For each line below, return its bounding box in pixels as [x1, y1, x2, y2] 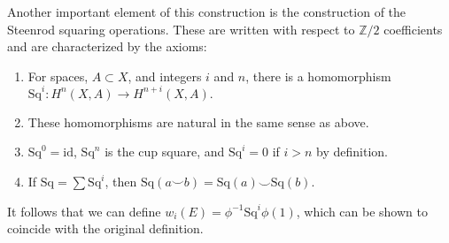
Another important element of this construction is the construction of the [7, 3, 406, 20]
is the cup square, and [105, 142, 225, 161]
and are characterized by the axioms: [7, 37, 207, 56]
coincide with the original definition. [7, 219, 204, 238]
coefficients [383, 19, 443, 38]
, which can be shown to [296, 201, 428, 220]
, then [105, 172, 137, 191]
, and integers [128, 66, 202, 85]
